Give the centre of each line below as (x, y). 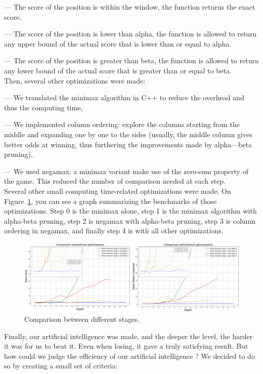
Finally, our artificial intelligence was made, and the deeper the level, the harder (128, 336)
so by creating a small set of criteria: (61, 366)
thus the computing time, (43, 107)
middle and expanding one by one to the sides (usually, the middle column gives (128, 134)
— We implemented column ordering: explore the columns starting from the (122, 124)
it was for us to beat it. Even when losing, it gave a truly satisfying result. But (126, 346)
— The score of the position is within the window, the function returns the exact (130, 7)
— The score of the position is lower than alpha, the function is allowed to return (130, 34)
